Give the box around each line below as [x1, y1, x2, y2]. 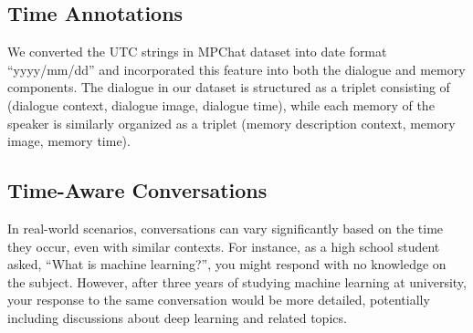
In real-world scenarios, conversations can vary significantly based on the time [7, 218, 444, 237]
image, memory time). [7, 131, 131, 151]
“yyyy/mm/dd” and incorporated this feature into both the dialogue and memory [7, 59, 466, 78]
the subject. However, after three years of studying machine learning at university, [7, 272, 467, 291]
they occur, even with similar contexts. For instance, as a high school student [7, 236, 440, 255]
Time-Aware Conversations [7, 176, 268, 204]
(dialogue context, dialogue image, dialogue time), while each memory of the [7, 95, 435, 114]
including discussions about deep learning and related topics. [7, 307, 347, 327]
